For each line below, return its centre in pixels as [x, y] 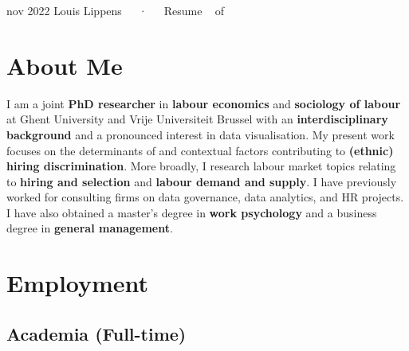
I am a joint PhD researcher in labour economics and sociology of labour [204, 103]
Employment [78, 283]
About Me [65, 65]
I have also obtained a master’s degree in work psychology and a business [192, 212]
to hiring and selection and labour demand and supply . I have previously [202, 181]
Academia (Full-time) [96, 333]
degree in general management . [90, 228]
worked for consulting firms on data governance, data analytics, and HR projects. [205, 197]
